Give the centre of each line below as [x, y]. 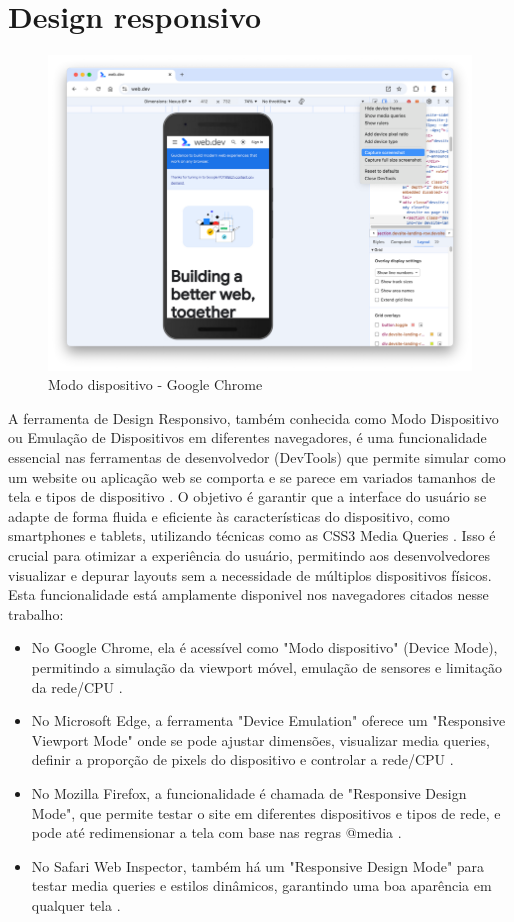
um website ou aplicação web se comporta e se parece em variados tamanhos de [252, 476]
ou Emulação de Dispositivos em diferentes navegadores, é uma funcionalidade [247, 437]
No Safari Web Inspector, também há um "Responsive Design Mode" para [258, 865]
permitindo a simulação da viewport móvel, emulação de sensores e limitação [266, 666]
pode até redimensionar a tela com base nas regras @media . [216, 832]
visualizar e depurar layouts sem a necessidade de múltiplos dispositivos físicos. [250, 574]
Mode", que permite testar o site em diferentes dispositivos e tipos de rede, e [266, 812]
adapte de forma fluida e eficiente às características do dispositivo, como [229, 515]
